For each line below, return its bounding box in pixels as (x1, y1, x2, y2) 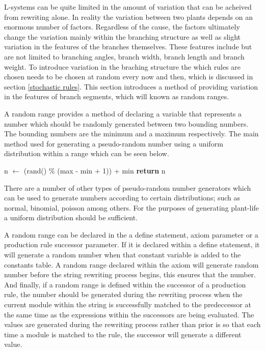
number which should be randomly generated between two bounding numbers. (4, 118, 249, 129)
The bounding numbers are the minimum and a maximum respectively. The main (4, 128, 259, 139)
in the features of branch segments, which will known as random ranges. (4, 91, 229, 102)
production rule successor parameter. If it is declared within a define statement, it (4, 239, 260, 250)
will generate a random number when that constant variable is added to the (4, 249, 241, 260)
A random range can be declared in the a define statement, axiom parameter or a (4, 229, 258, 240)
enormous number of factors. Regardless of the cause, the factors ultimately (4, 21, 240, 32)
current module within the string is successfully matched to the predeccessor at (4, 299, 251, 310)
